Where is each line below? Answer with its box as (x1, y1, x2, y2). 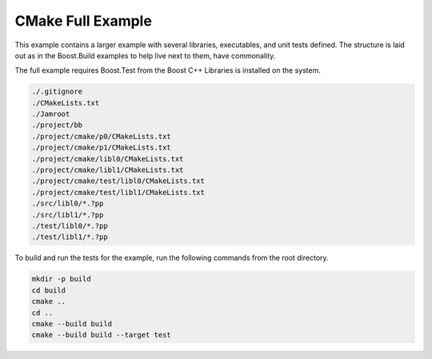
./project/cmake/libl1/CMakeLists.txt (31, 166, 184, 175)
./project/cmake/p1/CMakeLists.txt (31, 143, 171, 152)
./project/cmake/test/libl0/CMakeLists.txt (31, 177, 206, 185)
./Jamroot (31, 110, 70, 119)
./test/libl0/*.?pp (31, 221, 108, 230)
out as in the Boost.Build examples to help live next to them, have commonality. (14, 50, 276, 60)
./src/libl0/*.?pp (31, 199, 104, 208)
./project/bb (31, 121, 83, 130)
